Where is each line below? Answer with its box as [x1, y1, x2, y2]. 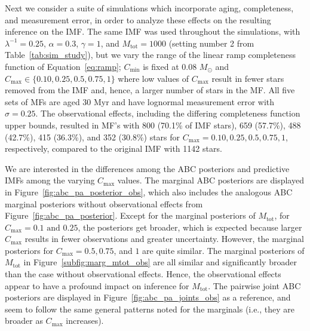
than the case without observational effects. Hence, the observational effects [5, 268, 281, 280]
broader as [5, 314, 43, 327]
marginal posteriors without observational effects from [5, 197, 203, 210]
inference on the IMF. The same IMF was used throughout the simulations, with [5, 25, 300, 38]
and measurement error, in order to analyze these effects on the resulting [5, 13, 271, 26]
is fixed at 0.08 [143, 60, 197, 72]
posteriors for [5, 244, 54, 256]
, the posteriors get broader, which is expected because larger [78, 220, 302, 233]
